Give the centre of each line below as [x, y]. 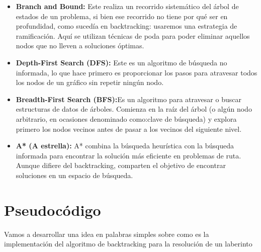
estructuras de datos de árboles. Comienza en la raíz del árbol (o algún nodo [134, 109]
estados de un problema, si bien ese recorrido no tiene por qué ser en [122, 16]
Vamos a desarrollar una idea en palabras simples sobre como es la [107, 234]
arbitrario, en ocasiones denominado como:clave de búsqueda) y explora [126, 118]
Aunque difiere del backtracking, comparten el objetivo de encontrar [121, 165]
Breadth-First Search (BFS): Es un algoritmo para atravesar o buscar [128, 99]
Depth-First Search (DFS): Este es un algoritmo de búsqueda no [121, 62]
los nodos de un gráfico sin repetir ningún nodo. [90, 82]
